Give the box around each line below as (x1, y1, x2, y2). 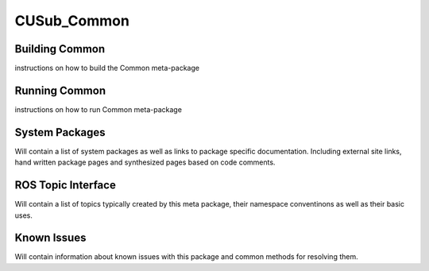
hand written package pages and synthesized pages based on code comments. (14, 157, 276, 167)
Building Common (14, 42, 106, 56)
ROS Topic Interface (14, 179, 117, 192)
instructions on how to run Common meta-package (14, 104, 183, 114)
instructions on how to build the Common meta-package (14, 64, 200, 73)
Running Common (14, 83, 106, 97)
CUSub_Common (14, 12, 130, 29)
